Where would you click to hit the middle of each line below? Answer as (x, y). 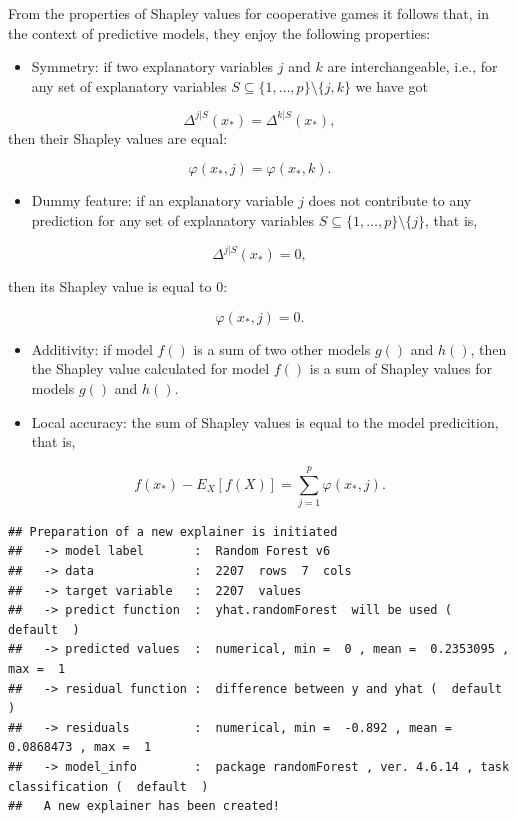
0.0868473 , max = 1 (80, 747)
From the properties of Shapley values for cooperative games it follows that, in (248, 13)
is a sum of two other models (282, 348)
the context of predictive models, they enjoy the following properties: (219, 32)
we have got (391, 85)
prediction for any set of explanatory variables (173, 220)
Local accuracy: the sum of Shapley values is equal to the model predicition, (265, 421)
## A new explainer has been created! (144, 806)
